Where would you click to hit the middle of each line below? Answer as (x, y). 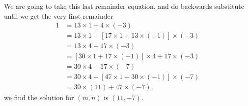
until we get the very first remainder (59, 15)
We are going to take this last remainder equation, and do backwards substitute (124, 6)
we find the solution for (39, 97)
